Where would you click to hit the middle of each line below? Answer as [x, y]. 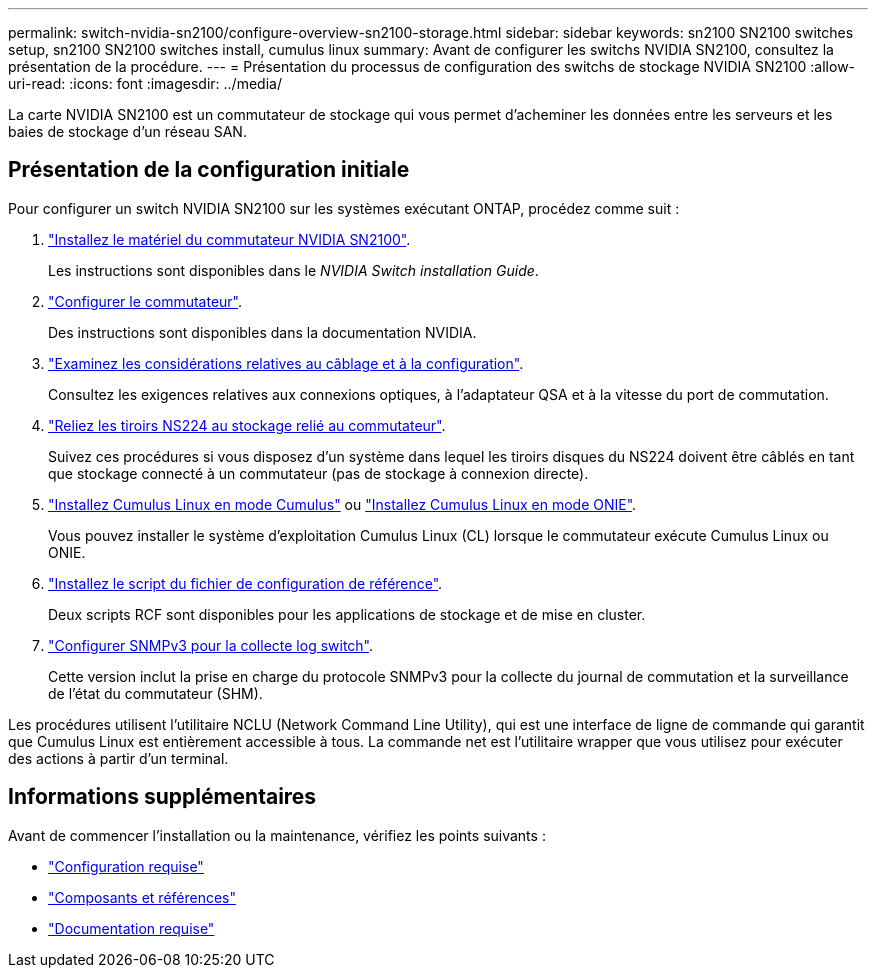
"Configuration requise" [126, 866]
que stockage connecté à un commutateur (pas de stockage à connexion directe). [318, 473]
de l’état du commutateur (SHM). [155, 693]
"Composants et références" [142, 897]
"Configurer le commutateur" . [145, 301]
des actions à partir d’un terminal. [118, 758]
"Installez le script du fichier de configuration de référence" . [245, 583]
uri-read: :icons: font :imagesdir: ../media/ [145, 83]
